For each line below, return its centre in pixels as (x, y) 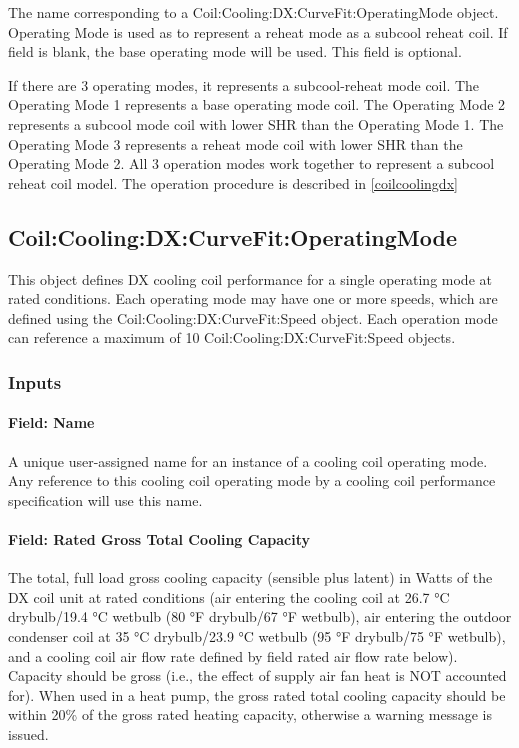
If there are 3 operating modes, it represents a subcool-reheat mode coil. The (244, 84)
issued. (28, 733)
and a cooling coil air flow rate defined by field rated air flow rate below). (233, 655)
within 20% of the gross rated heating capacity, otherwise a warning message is (250, 714)
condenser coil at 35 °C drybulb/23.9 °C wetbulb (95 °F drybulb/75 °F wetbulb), (257, 635)
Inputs (35, 381)
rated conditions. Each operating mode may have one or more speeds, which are (253, 298)
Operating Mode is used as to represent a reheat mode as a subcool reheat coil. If (258, 31)
